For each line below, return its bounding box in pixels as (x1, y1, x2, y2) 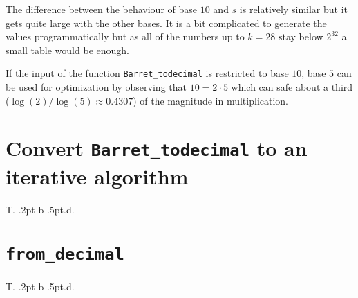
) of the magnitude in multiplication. (133, 93, 288, 107)
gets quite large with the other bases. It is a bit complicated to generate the (6, 15, 327, 30)
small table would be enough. (6, 42, 129, 57)
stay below (278, 29, 323, 44)
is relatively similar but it (239, 2, 348, 16)
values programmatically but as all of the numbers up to (6, 29, 245, 44)
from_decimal (6, 245, 124, 265)
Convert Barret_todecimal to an (6, 134, 308, 162)
